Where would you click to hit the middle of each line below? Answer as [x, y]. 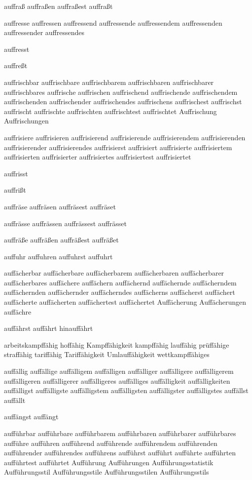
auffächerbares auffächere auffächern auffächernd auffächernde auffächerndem [120, 282]
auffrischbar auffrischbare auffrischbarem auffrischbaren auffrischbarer [109, 82]
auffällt [15, 400]
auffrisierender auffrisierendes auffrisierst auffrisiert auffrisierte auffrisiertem [118, 147]
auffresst [17, 49]
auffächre [18, 311]
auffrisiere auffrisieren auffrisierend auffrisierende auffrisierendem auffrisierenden [125, 137]
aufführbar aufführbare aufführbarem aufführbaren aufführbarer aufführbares [120, 433]
